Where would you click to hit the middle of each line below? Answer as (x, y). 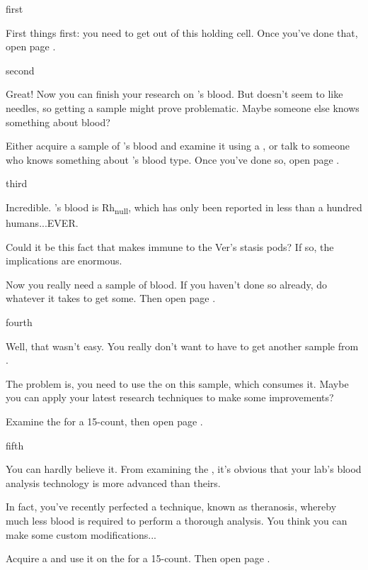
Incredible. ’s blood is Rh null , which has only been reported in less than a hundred (184, 208)
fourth (19, 322)
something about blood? (58, 122)
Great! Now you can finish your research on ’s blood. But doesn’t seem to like (174, 94)
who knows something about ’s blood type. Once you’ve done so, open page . (173, 159)
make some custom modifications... (81, 534)
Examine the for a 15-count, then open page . (104, 421)
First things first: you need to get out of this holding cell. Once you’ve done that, (182, 32)
